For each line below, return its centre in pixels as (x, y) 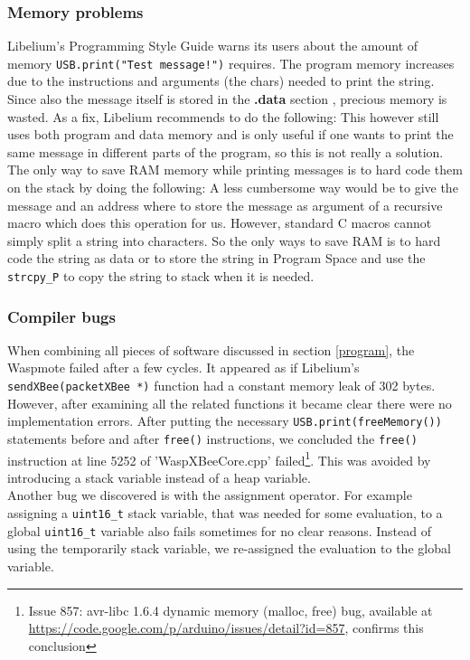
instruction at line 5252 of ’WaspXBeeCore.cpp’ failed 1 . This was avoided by (219, 458)
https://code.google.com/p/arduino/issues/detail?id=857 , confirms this (226, 628)
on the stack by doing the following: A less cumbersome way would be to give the (233, 188)
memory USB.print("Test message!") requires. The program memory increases (231, 63)
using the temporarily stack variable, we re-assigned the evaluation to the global (229, 548)
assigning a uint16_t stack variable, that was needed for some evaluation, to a (225, 513)
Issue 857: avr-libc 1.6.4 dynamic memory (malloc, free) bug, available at (230, 610)
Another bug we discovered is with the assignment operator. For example (210, 495)
